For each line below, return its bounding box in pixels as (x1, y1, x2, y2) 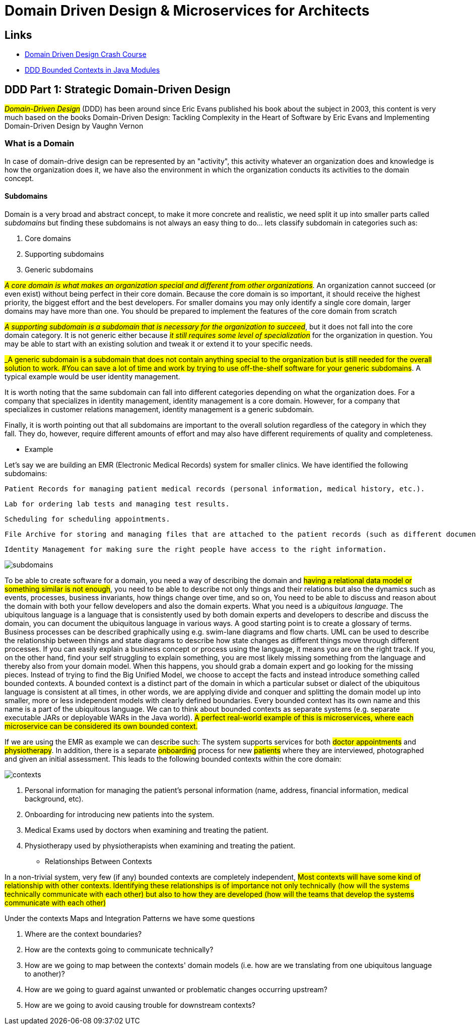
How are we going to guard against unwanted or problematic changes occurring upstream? (25, 985, 328, 994)
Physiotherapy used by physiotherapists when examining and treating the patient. (25, 841, 296, 850)
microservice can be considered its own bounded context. (5, 721, 198, 730)
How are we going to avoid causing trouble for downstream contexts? (25, 1000, 255, 1009)
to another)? (25, 969, 65, 978)
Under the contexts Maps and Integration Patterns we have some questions (5, 913, 255, 923)
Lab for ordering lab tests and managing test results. (5, 499, 230, 508)
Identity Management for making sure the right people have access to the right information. (5, 545, 387, 553)
